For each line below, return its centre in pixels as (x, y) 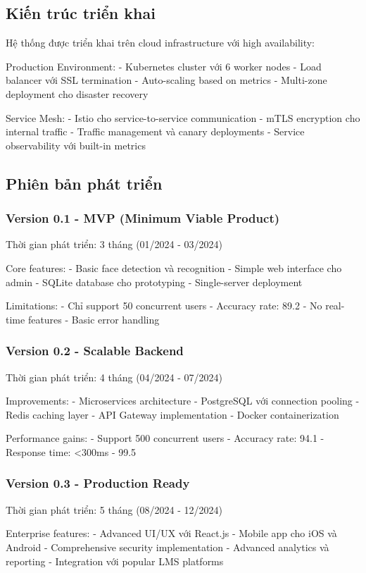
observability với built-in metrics (76, 145)
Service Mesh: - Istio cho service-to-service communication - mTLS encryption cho (183, 117)
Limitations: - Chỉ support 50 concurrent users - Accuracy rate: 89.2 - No (164, 306)
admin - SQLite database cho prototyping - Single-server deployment (154, 282)
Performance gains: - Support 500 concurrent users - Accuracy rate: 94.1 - (165, 438)
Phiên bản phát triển (84, 183)
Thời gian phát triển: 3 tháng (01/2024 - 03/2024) (114, 244)
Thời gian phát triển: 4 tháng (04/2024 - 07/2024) (114, 377)
